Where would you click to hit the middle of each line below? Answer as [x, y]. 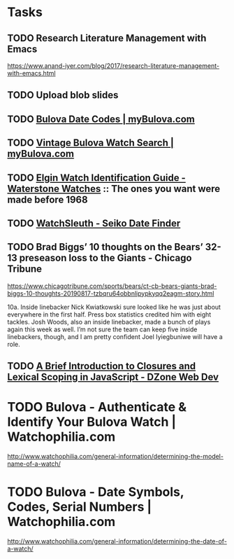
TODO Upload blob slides [63, 95]
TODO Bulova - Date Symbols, [96, 492]
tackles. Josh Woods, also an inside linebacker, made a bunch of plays [109, 322]
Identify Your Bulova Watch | [92, 422]
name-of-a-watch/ [34, 464]
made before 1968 [48, 199]
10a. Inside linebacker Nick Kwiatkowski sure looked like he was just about [114, 307]
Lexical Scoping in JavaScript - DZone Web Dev [113, 377]
